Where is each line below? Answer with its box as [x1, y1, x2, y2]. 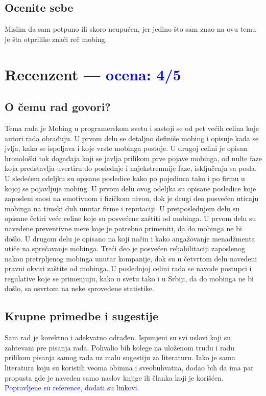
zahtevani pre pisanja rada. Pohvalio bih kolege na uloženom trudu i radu [5, 342, 235, 353]
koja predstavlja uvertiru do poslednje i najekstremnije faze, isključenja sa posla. [5, 163, 257, 173]
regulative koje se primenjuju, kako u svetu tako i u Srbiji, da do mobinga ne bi [5, 273, 254, 283]
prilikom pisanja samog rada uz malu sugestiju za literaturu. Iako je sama [5, 352, 235, 363]
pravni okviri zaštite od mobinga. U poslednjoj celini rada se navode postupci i [5, 263, 252, 274]
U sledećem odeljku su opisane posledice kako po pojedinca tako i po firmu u [5, 172, 245, 183]
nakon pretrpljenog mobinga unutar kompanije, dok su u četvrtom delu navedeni [5, 253, 257, 263]
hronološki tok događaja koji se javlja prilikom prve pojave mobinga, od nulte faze [5, 152, 262, 163]
